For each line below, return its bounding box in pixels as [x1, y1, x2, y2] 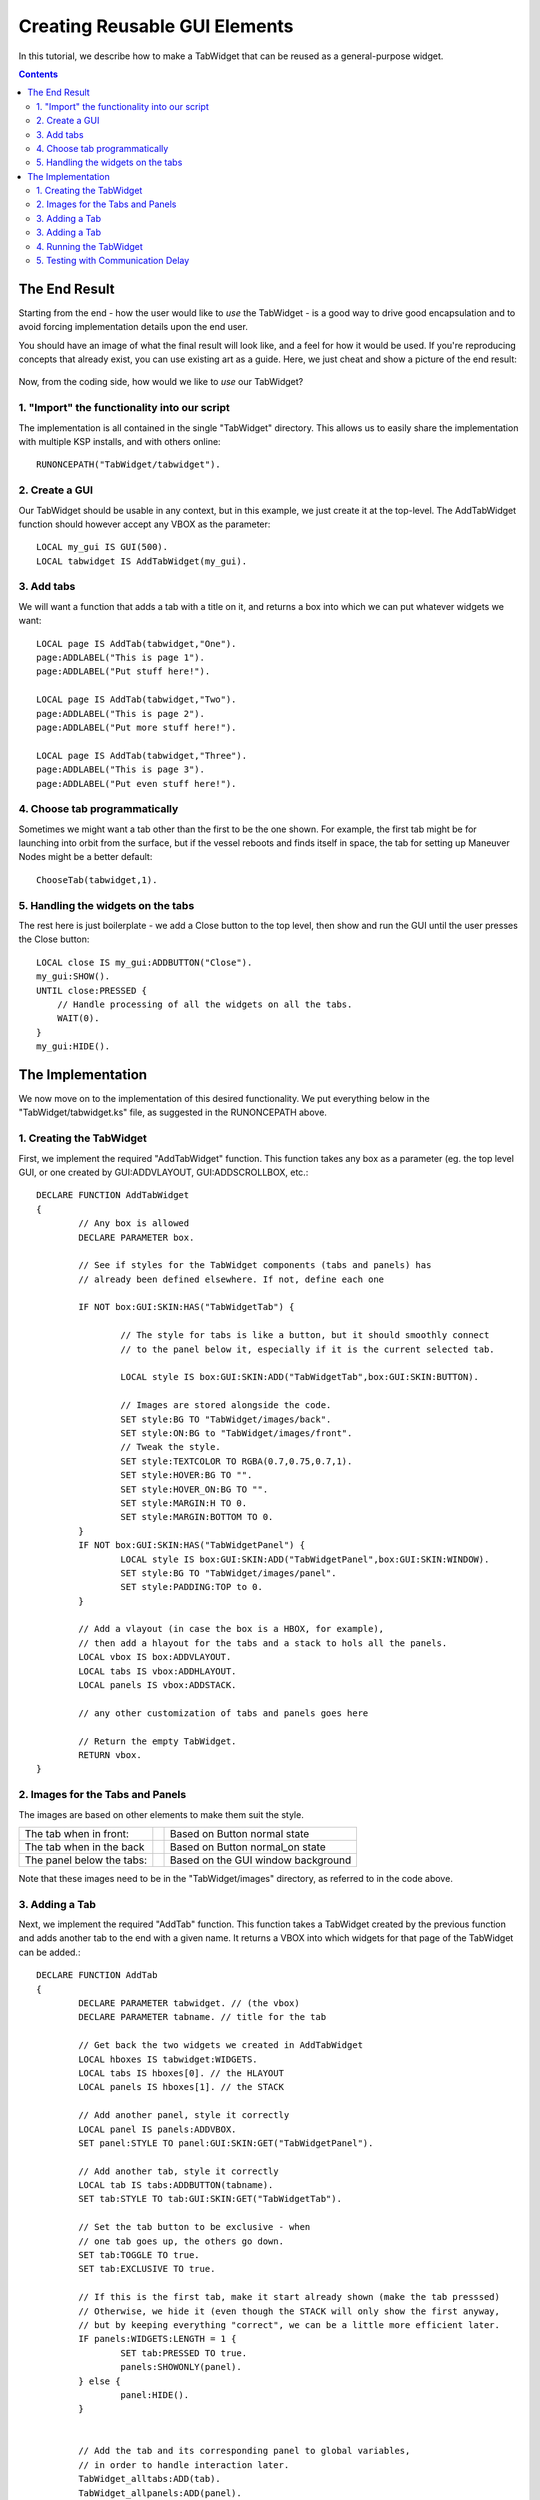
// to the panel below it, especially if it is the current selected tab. [120, 1343, 495, 1355]
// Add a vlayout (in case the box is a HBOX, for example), [78, 1623, 385, 1635]
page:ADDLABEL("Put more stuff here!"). [36, 721, 237, 733]
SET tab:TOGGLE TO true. [78, 2250, 200, 2261]
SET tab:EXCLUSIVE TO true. [78, 2263, 216, 2275]
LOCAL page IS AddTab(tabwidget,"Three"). [36, 750, 248, 761]
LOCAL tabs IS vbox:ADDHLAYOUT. [78, 1665, 237, 1677]
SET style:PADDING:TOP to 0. [120, 1581, 264, 1593]
